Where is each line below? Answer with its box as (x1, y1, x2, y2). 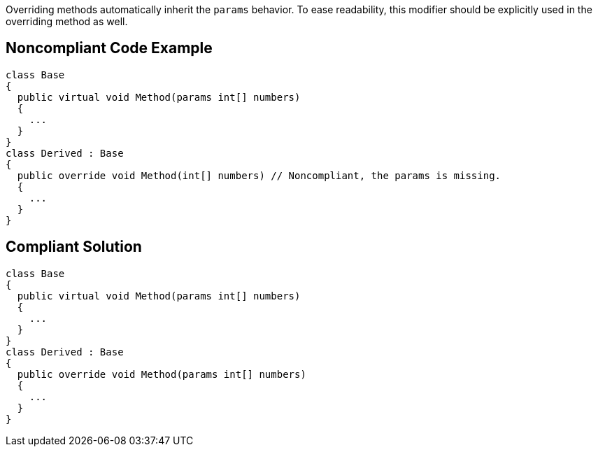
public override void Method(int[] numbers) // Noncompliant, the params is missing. (17, 169, 501, 181)
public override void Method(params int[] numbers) (17, 368, 306, 380)
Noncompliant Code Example (6, 39, 213, 57)
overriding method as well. (6, 15, 128, 27)
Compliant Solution (6, 238, 142, 256)
